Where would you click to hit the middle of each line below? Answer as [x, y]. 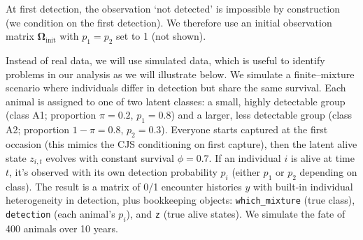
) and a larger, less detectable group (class [262, 115]
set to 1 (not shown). [161, 36]
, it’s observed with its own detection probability [113, 172]
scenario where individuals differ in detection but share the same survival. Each [176, 88]
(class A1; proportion [51, 115]
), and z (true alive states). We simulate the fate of [236, 214]
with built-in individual [303, 186]
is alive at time [322, 157]
